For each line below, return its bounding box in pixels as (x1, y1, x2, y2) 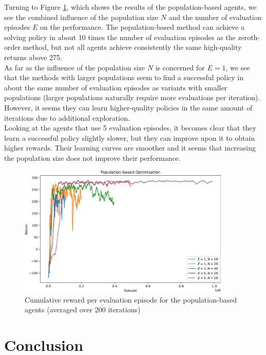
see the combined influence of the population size (4, 11, 158, 22)
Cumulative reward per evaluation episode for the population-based (25, 294, 237, 305)
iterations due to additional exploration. (4, 112, 130, 123)
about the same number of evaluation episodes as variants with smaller (4, 82, 227, 92)
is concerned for (155, 62, 205, 72)
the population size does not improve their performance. (4, 152, 181, 163)
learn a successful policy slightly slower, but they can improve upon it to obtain (4, 132, 255, 143)
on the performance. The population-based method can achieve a (40, 22, 244, 32)
